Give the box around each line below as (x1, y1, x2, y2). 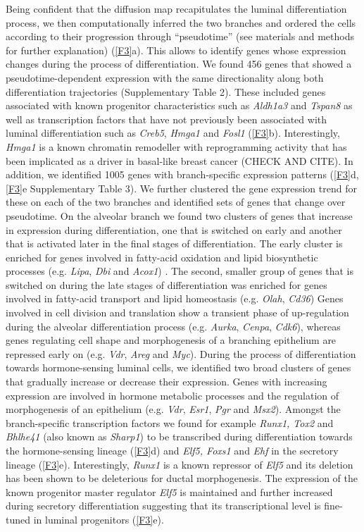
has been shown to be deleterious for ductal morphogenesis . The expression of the (6, 471, 358, 485)
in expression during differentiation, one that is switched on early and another (6, 222, 342, 237)
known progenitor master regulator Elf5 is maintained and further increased (6, 484, 333, 499)
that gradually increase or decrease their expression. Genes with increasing (6, 374, 327, 389)
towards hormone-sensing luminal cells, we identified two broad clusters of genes (6, 360, 351, 375)
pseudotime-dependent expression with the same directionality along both (6, 70, 324, 85)
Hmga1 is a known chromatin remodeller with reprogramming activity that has (6, 139, 347, 154)
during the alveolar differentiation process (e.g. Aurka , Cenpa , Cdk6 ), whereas (6, 318, 341, 333)
